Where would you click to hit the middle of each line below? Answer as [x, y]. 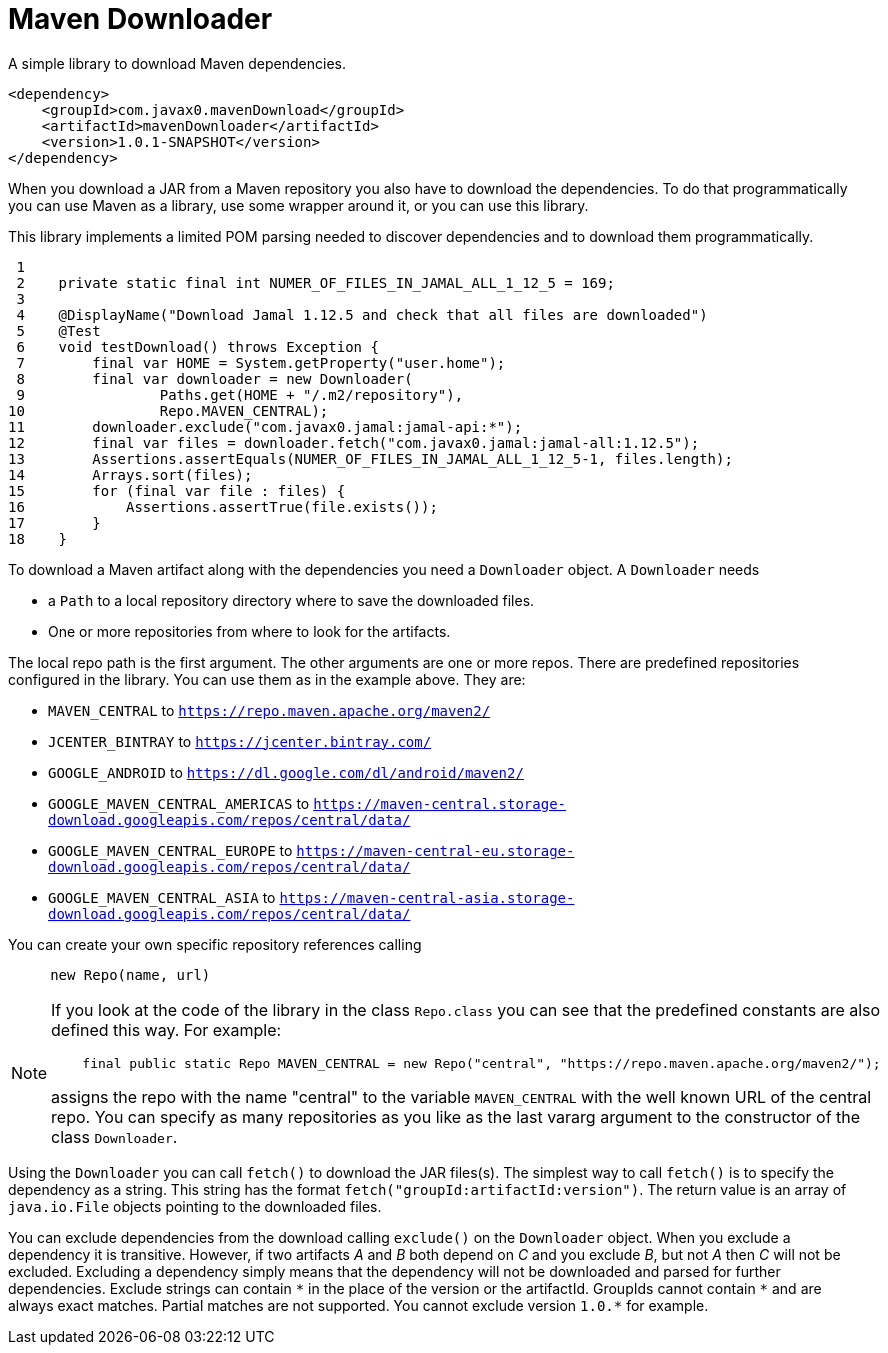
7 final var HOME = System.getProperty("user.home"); [261, 362]
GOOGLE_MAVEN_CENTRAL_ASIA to [162, 897]
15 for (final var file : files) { [177, 490]
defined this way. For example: [166, 1029]
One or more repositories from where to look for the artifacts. [249, 631]
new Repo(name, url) [130, 974]
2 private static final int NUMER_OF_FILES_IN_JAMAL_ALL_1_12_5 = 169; [315, 282]
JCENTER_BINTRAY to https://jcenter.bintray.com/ [240, 741]
